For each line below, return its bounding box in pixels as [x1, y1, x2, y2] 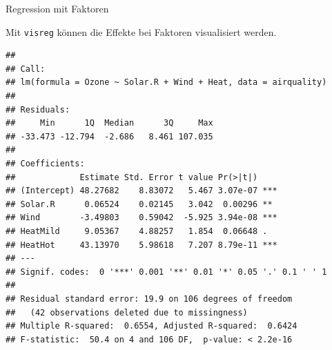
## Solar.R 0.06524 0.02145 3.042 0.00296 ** [6, 199, 273, 209]
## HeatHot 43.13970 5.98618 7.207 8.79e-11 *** [6, 240, 277, 250]
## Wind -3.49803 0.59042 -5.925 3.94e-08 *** [6, 213, 277, 223]
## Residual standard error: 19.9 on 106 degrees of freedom [6, 293, 293, 304]
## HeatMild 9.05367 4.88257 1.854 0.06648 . [6, 226, 268, 236]
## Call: [6, 64, 46, 74]
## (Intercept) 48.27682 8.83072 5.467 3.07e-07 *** [6, 186, 277, 196]
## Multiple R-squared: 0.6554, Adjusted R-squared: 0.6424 [6, 321, 297, 331]
